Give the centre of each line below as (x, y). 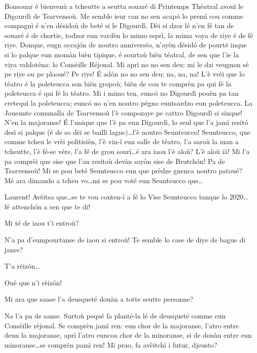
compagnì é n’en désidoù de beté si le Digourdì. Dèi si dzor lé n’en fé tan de (119, 25)
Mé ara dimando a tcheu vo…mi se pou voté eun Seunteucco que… (104, 180)
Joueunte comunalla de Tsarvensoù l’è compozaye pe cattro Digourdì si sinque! (124, 112)
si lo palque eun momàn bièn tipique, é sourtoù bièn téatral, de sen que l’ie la (122, 54)
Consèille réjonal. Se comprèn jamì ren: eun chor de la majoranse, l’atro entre (122, 325)
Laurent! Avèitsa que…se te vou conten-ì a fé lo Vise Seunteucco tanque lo (116, 197)
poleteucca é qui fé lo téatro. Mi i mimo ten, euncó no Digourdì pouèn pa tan (122, 93)
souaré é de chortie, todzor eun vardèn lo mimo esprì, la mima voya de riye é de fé (129, 35)
